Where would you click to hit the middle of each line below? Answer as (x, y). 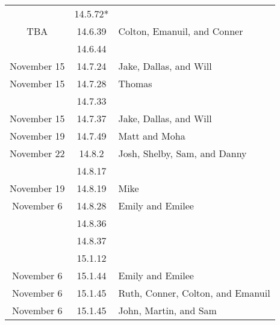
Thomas (135, 83)
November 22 (37, 153)
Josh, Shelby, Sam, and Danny (182, 153)
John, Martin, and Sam (167, 310)
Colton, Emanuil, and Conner (181, 31)
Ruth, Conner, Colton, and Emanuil (194, 293)
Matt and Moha (152, 136)
